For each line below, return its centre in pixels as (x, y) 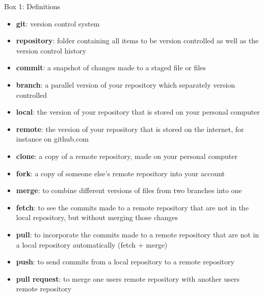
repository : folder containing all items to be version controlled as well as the (137, 40)
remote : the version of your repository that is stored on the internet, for (130, 129)
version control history (51, 50)
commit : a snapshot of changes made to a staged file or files (111, 67)
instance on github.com (52, 139)
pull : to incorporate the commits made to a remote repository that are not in (138, 234)
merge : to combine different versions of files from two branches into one (129, 190)
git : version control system (58, 23)
